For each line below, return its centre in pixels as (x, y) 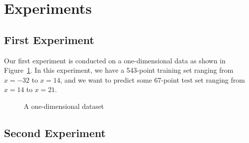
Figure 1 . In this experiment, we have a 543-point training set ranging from (119, 70)
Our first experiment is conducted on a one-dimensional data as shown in (115, 60)
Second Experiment (55, 132)
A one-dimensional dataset (64, 106)
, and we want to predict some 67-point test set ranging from (153, 79)
